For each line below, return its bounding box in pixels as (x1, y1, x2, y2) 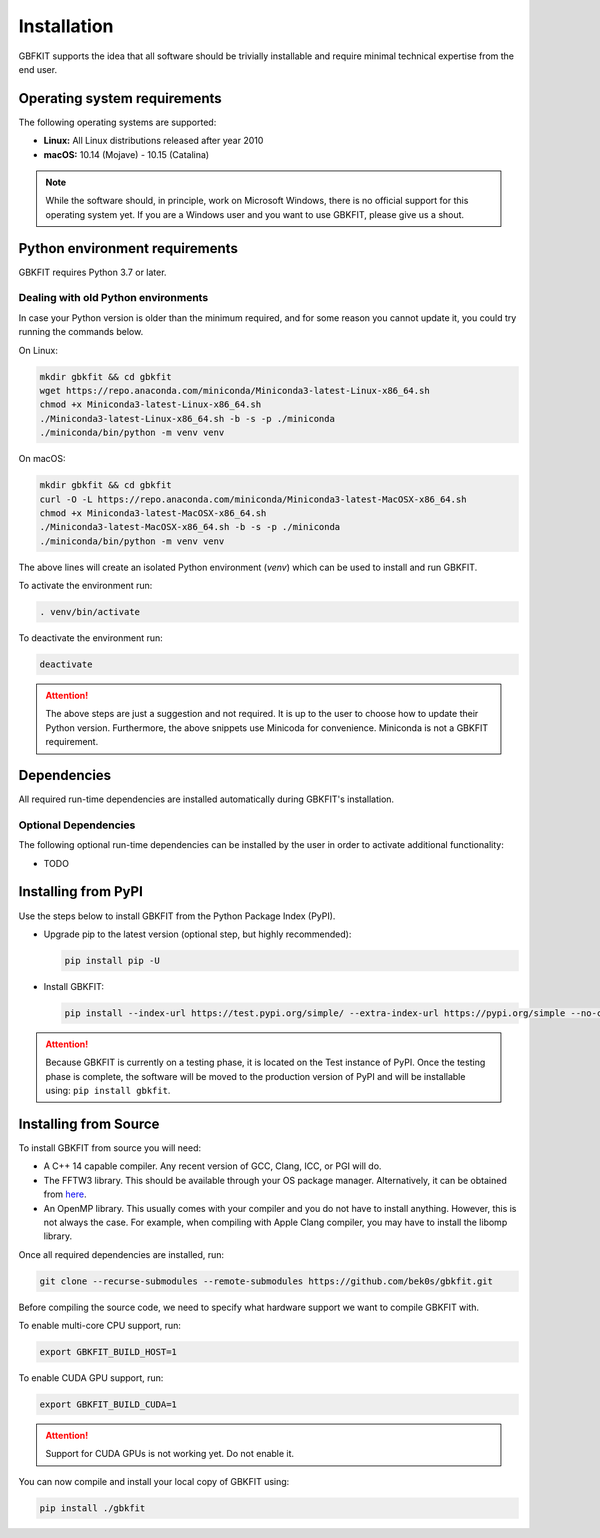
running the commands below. (18, 326, 144, 338)
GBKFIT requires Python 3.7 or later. (18, 266, 167, 278)
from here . (43, 1188, 87, 1200)
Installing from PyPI (18, 883, 144, 900)
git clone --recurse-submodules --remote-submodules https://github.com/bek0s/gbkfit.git (39, 1275, 494, 1287)
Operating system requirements (18, 90, 222, 107)
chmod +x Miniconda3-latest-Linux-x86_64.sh (39, 399, 262, 410)
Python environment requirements (18, 240, 239, 257)
